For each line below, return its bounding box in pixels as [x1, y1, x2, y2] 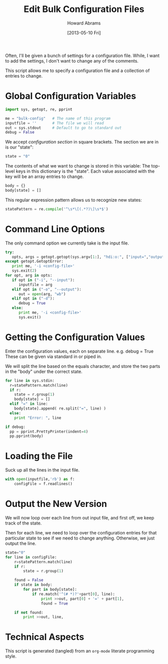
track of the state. [5, 520, 42, 526]
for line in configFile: [5, 554, 57, 559]
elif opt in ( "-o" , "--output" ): [11, 286, 81, 292]
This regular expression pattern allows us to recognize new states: [5, 196, 142, 203]
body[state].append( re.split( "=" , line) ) [14, 406, 106, 411]
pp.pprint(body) [9, 433, 43, 438]
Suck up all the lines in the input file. [5, 467, 80, 473]
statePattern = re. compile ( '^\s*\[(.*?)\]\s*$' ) [5, 206, 108, 211]
